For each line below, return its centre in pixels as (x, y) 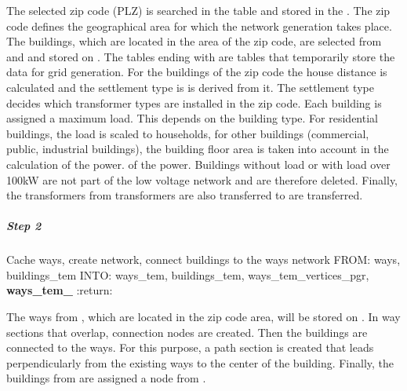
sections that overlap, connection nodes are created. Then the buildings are (187, 332)
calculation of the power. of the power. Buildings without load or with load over (198, 164)
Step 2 (24, 226)
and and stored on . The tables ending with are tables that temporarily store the (201, 56)
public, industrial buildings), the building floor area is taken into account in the (198, 149)
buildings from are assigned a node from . (106, 378)
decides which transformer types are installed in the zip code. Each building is (194, 102)
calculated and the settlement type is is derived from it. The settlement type (190, 87)
